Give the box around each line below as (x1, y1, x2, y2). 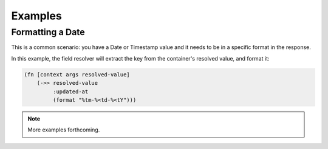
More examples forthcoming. (27, 126, 100, 133)
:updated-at (52, 88, 89, 95)
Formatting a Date (11, 27, 85, 38)
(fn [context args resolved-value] (24, 71, 130, 78)
